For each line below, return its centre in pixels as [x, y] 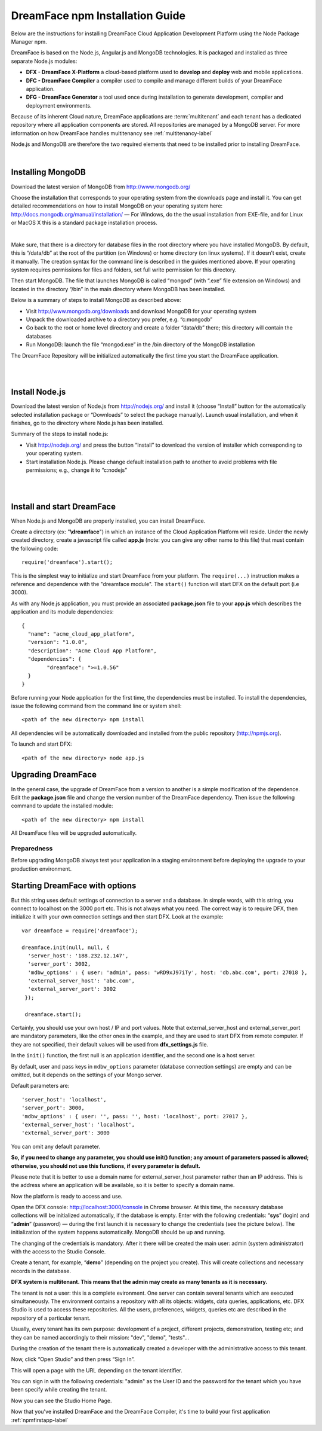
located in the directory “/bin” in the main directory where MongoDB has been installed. [118, 289]
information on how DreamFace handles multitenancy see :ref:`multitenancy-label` [112, 133]
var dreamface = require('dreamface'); [80, 930]
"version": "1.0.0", [58, 642]
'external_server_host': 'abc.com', [81, 981]
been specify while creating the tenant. [59, 1390]
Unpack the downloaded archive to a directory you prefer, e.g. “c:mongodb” [119, 319]
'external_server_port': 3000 [66, 1133]
